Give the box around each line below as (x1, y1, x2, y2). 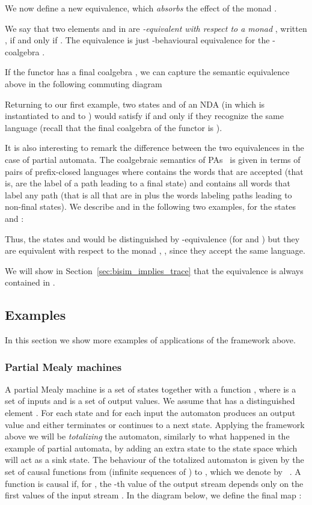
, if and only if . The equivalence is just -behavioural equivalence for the (5, 34, 270, 46)
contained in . (5, 276, 55, 289)
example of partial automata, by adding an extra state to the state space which (5, 441, 298, 454)
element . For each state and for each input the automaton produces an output (5, 406, 296, 419)
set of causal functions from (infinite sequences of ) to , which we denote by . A (5, 465, 301, 478)
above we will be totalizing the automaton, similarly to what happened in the (5, 430, 290, 442)
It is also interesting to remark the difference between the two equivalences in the (5, 141, 304, 154)
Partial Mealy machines (5, 359, 122, 374)
